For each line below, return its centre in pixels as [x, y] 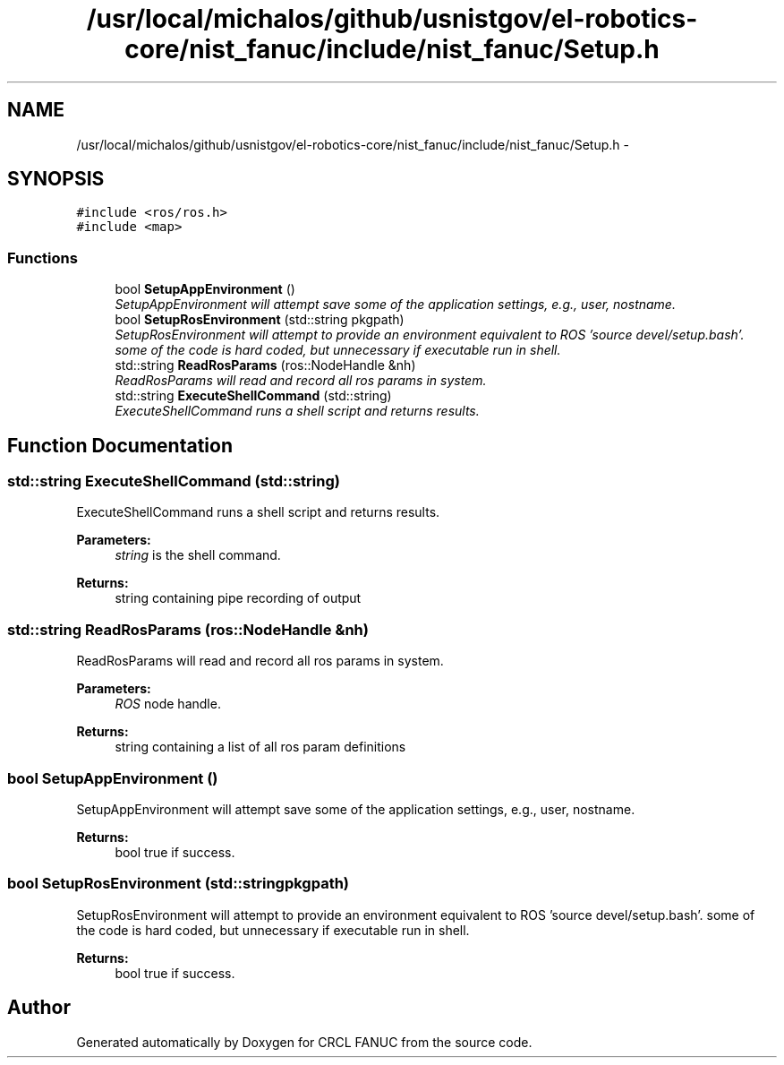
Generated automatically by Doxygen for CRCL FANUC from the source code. [304, 1042]
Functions [43, 258]
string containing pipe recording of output [238, 598]
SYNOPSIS [56, 179]
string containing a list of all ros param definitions [260, 747]
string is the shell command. [198, 555]
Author [39, 1008]
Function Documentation [120, 445]
